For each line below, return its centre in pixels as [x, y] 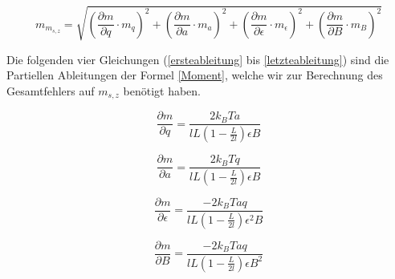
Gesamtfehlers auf [51, 90]
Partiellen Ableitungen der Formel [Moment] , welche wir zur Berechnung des [195, 75]
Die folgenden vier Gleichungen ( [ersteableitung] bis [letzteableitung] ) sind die [198, 59]
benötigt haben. [162, 90]
